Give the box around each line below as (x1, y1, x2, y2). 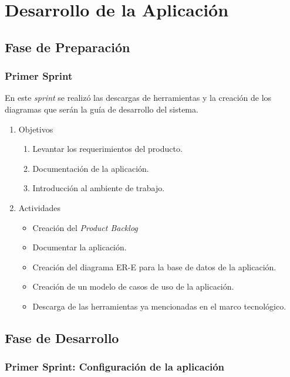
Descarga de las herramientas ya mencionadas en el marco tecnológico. (32, 300, 286, 312)
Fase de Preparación (5, 38, 130, 56)
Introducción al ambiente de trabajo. (32, 182, 165, 194)
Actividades (18, 201, 61, 213)
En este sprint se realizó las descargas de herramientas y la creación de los (5, 91, 272, 104)
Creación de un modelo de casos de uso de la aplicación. (32, 280, 234, 293)
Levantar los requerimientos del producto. (32, 142, 183, 155)
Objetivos (18, 123, 53, 135)
